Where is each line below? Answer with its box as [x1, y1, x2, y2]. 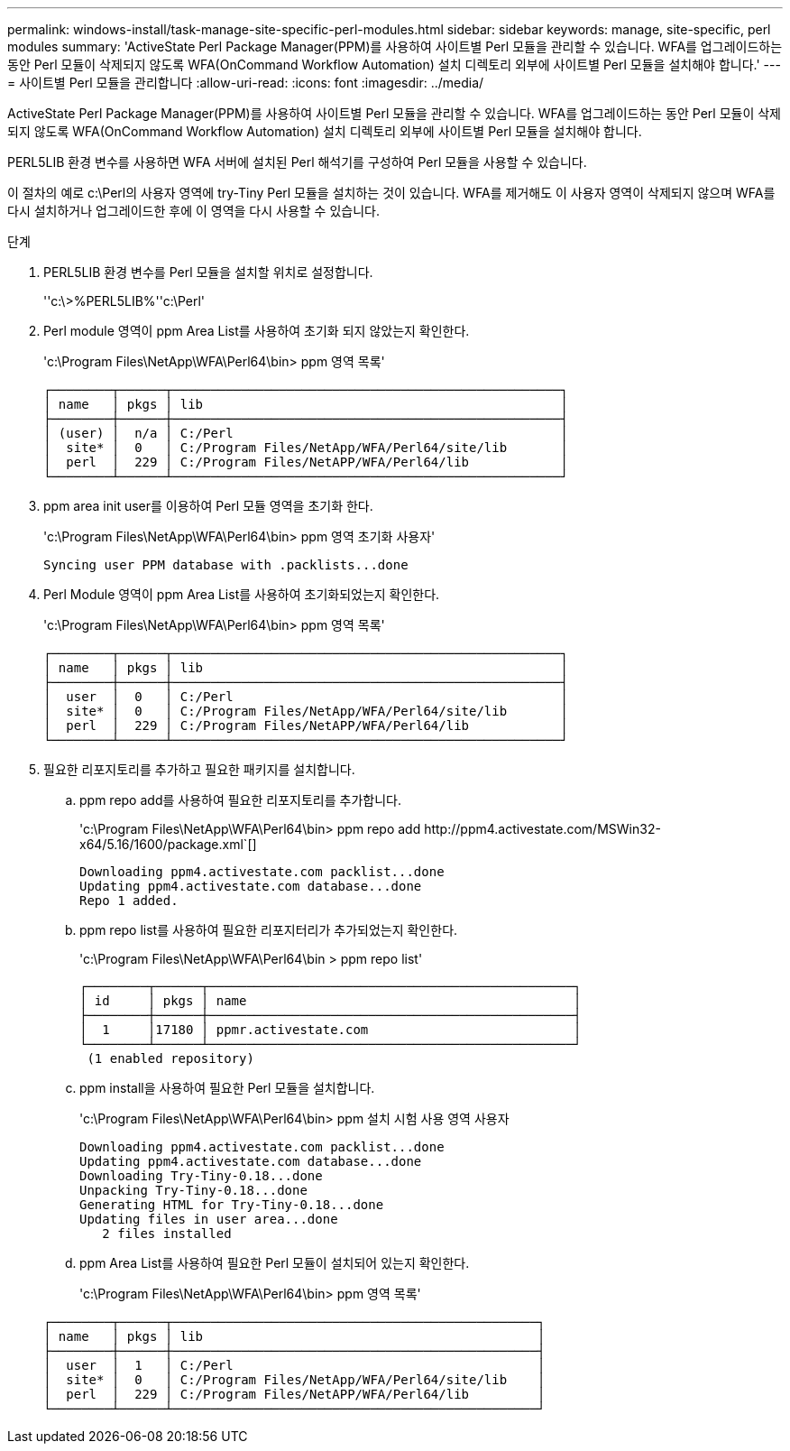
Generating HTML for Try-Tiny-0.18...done [79, 1197, 384, 1212]
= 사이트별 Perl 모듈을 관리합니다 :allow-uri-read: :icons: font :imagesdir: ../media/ [7, 75, 484, 90]
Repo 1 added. [79, 893, 179, 908]
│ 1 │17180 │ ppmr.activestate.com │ [79, 1022, 582, 1037]
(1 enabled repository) [87, 1051, 254, 1066]
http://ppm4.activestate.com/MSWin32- [424, 821, 661, 836]
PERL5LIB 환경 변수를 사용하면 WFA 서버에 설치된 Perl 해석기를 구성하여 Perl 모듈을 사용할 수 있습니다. [7, 154, 587, 170]
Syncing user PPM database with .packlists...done [43, 558, 409, 572]
